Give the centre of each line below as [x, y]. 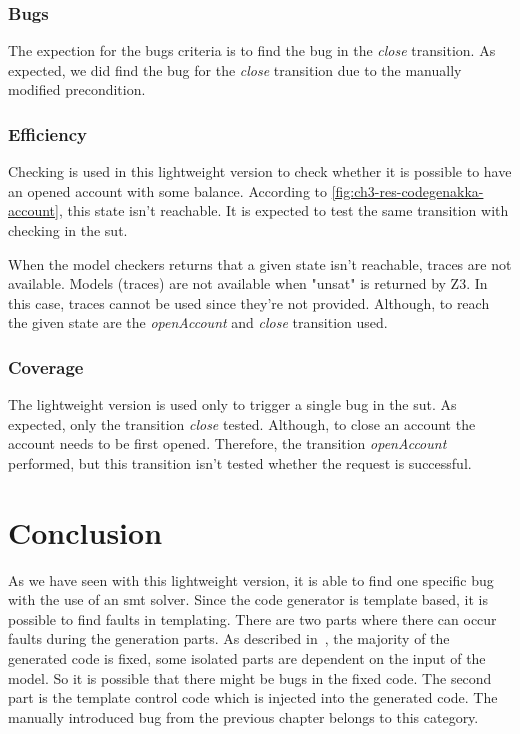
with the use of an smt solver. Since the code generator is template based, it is [248, 599]
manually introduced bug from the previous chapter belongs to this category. [243, 716]
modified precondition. [77, 89]
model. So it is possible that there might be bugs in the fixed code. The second [250, 677]
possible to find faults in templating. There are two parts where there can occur [252, 618]
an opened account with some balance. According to [167, 190]
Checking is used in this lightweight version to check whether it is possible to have [260, 171]
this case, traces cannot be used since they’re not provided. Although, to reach [249, 302]
